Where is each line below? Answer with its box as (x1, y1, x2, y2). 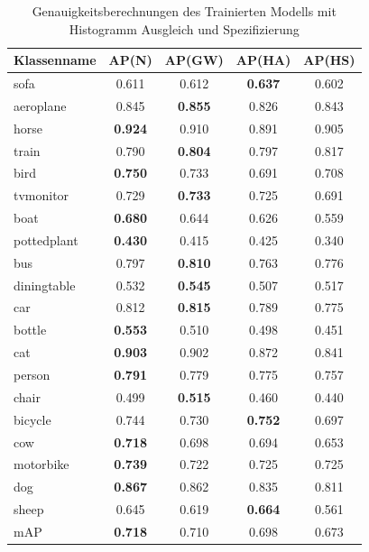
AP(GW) (164, 51, 224, 69)
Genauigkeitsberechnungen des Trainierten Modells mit (32, 2, 337, 20)
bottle (14, 320, 47, 339)
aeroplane (14, 96, 67, 115)
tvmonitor (14, 186, 69, 205)
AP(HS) (303, 51, 355, 69)
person (14, 365, 51, 383)
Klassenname (14, 51, 97, 69)
